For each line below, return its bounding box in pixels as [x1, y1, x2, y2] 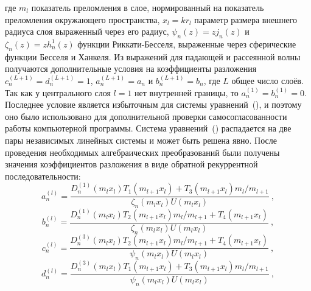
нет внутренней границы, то [135, 86, 239, 99]
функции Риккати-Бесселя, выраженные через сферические [77, 37, 296, 50]
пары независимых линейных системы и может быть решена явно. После [5, 133, 277, 146]
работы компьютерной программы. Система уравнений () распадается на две [5, 122, 292, 135]
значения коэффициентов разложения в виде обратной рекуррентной [5, 158, 258, 170]
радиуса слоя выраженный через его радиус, [5, 25, 169, 38]
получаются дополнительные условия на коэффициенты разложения [5, 62, 257, 75]
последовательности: [5, 169, 81, 182]
